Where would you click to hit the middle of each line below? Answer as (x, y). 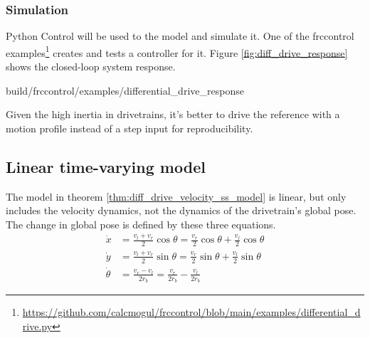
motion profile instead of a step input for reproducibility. (129, 128)
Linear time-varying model (106, 166)
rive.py (37, 326)
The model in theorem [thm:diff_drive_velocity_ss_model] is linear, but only (176, 196)
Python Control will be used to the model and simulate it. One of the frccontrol (180, 36)
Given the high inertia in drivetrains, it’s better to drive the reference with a (173, 114)
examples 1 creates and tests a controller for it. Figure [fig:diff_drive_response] (177, 51)
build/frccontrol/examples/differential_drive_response (125, 90)
